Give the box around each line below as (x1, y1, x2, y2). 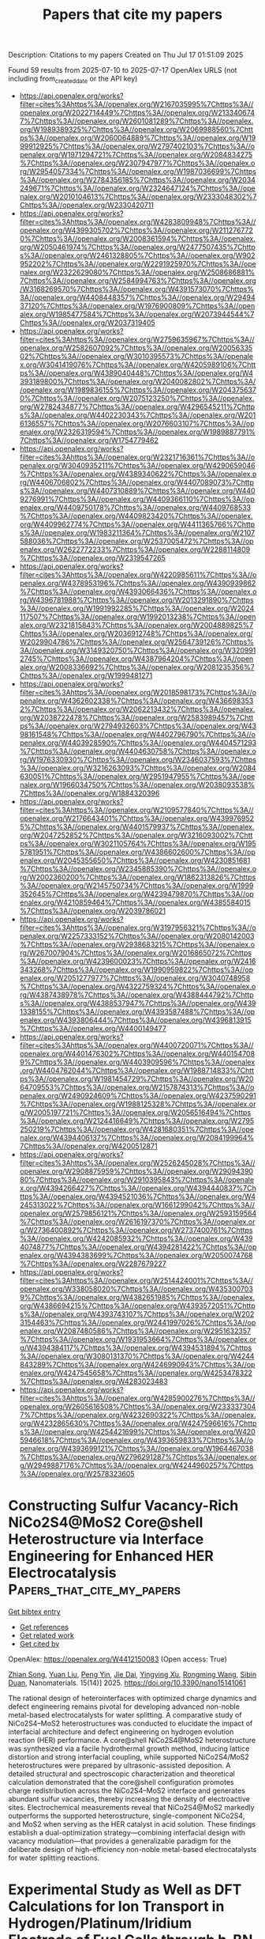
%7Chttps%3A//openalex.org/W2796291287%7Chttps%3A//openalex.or (19, 1452, 257, 1461)
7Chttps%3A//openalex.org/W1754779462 (19, 435, 159, 444)
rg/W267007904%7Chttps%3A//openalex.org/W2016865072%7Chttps (19, 947, 252, 958)
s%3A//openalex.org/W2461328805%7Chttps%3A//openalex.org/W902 (19, 251, 256, 260)
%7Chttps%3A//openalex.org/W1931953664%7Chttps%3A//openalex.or (19, 1334, 256, 1344)
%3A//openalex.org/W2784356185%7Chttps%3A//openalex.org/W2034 (19, 175, 256, 184)
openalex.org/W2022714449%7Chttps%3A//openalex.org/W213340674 (19, 108, 255, 117)
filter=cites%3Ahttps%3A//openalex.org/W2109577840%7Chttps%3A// (19, 805, 254, 815)
